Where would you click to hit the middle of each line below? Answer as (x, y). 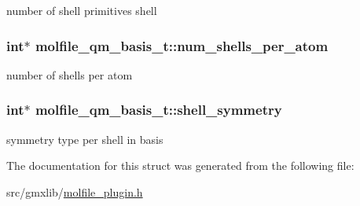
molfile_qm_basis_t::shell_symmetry (158, 110)
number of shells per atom (70, 74)
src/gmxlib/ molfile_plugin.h (75, 191)
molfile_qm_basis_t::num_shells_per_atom (182, 45)
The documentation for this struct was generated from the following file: (180, 166)
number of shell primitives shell (82, 10)
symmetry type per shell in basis (85, 139)
